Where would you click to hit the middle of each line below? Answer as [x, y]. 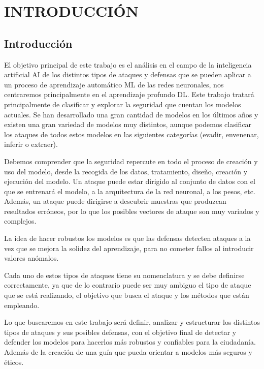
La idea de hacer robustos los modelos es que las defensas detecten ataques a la [127, 238]
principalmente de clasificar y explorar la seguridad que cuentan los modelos [123, 104]
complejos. [20, 221]
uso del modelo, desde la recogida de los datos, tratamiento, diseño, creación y [126, 171]
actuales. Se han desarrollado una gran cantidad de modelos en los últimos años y [131, 114]
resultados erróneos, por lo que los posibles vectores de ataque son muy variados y [132, 211]
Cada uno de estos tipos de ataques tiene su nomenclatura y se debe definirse [124, 275]
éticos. [14, 362]
